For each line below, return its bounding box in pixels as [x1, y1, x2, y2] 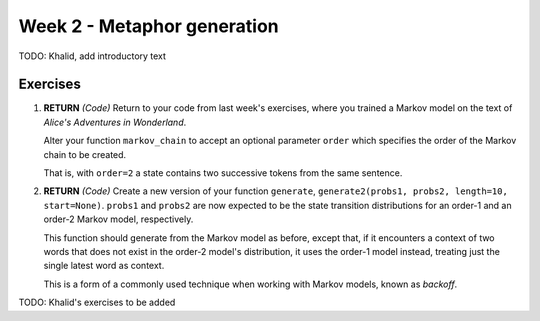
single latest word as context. [43, 260, 165, 272]
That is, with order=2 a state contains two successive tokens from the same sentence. [43, 167, 403, 179]
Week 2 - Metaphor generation [18, 15, 279, 37]
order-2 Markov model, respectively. [43, 213, 194, 225]
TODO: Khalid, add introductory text [18, 50, 167, 62]
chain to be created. [43, 148, 127, 160]
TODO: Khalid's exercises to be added [18, 296, 176, 309]
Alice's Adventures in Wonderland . [43, 116, 187, 128]
